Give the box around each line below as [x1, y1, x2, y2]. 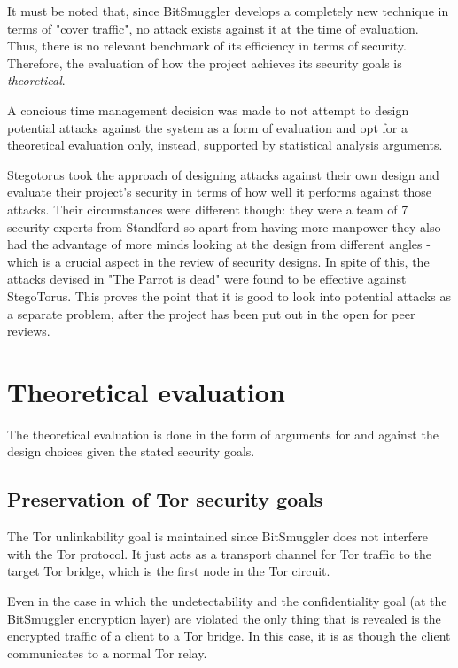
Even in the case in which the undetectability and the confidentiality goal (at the [7, 591, 447, 610]
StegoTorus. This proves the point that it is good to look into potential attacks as [7, 286, 452, 305]
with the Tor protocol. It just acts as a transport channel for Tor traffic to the [7, 544, 431, 563]
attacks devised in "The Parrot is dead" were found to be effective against [7, 269, 407, 288]
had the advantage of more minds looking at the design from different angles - [7, 235, 431, 253]
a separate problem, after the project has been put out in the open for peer [7, 304, 415, 322]
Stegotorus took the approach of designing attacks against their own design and [7, 165, 439, 183]
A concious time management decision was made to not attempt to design [7, 100, 409, 119]
